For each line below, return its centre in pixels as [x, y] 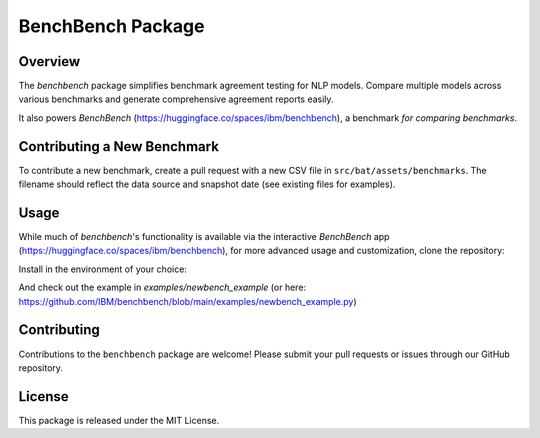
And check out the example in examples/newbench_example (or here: [162, 287]
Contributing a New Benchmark [119, 146]
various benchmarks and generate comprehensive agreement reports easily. [176, 99]
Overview [49, 61]
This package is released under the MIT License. [119, 420]
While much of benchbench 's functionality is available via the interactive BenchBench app [204, 237]
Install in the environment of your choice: [102, 269]
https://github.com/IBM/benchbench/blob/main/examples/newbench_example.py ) [187, 301]
